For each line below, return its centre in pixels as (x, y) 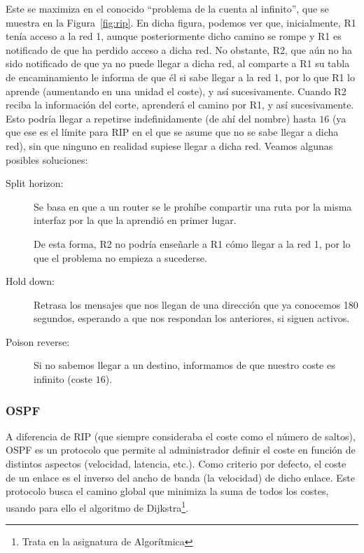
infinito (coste (63, 379)
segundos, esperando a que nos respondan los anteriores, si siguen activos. (192, 318)
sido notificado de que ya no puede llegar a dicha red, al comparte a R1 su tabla (178, 63)
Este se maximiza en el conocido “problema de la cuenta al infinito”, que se (167, 8)
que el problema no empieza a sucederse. (120, 257)
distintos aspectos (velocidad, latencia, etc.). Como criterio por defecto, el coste (176, 464)
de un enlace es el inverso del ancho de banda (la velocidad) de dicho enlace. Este (180, 477)
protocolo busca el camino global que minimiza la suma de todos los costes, (167, 491)
